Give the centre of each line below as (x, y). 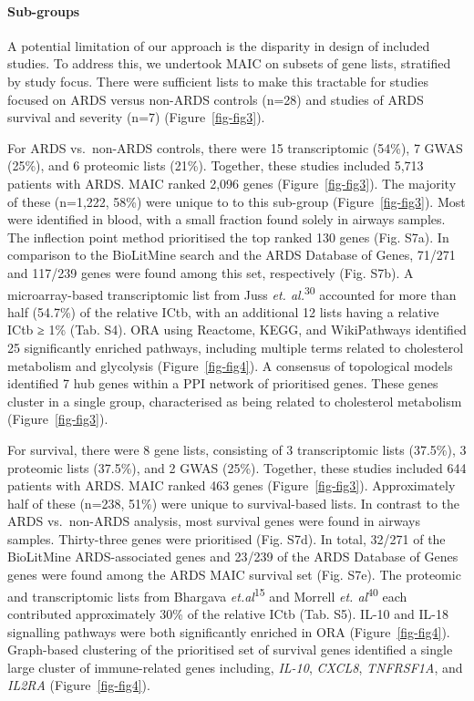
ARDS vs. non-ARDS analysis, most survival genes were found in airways (214, 521)
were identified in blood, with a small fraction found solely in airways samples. (227, 219)
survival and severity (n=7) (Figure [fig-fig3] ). (136, 117)
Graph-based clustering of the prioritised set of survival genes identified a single (230, 649)
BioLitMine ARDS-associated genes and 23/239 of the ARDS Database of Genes (233, 557)
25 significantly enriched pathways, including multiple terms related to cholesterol (236, 347)
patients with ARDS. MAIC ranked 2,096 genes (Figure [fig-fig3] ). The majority (232, 183)
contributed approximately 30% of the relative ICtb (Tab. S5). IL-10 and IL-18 (228, 613)
